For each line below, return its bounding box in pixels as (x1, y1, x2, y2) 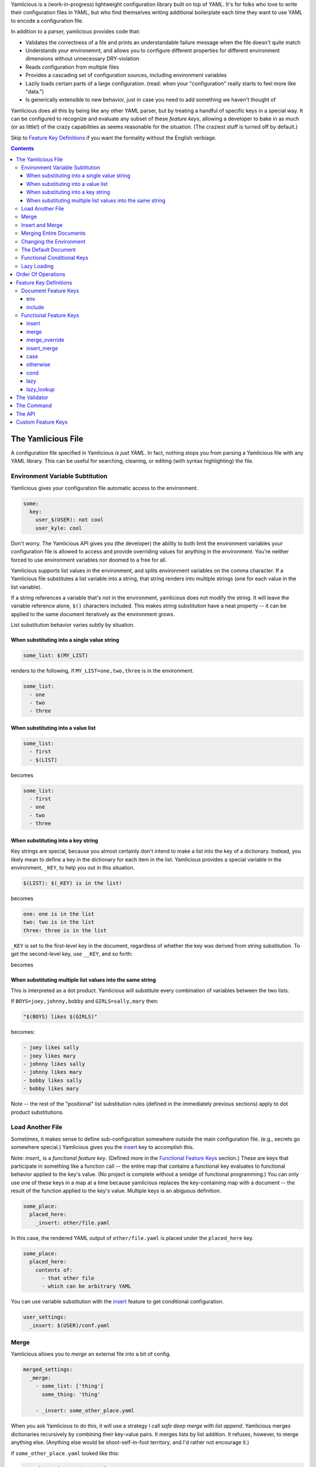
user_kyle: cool (35, 525, 82, 531)
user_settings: (23, 1314, 67, 1320)
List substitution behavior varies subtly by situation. (11, 621, 135, 628)
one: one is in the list (23, 910, 95, 917)
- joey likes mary (23, 1052, 76, 1059)
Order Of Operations (16, 271, 66, 278)
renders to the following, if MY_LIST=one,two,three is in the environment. (11, 667, 194, 674)
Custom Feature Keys (16, 418, 68, 425)
